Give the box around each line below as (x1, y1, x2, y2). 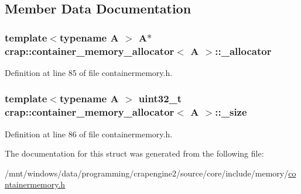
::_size (215, 105, 247, 119)
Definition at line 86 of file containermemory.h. (5, 127, 173, 140)
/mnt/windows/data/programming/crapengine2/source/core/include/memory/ (5, 167, 289, 179)
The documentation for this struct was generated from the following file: (5, 147, 264, 160)
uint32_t (138, 91, 182, 106)
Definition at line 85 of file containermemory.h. (5, 66, 173, 78)
